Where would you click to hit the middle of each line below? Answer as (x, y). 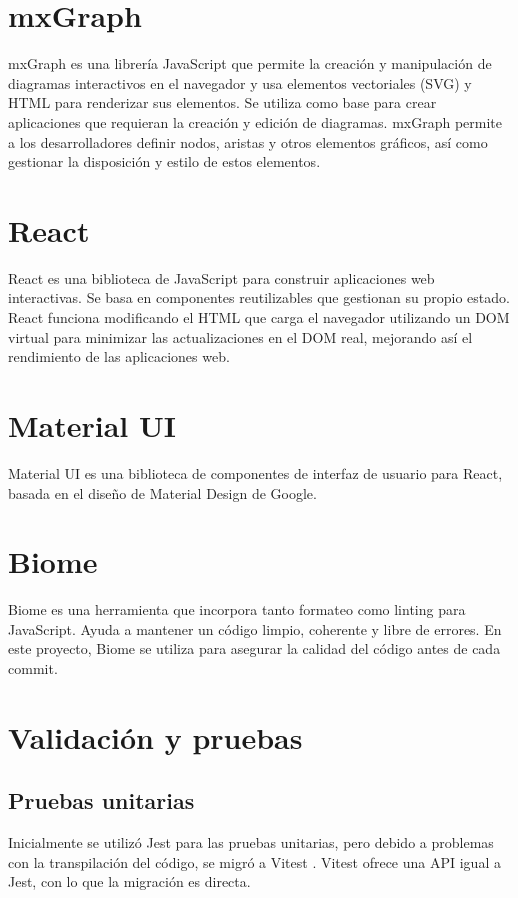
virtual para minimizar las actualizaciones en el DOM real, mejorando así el (240, 336)
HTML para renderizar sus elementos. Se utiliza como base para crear (222, 102)
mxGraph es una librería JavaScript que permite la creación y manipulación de (250, 63)
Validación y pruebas (155, 736)
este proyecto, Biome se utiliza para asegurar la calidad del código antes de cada (254, 648)
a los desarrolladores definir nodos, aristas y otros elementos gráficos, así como (248, 141)
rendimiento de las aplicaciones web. (119, 356)
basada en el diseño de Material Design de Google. (162, 492)
